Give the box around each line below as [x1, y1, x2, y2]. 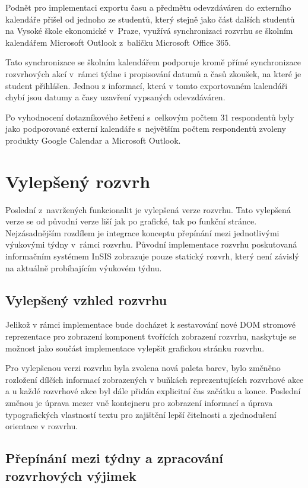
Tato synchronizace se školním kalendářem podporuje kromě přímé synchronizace [5, 56, 301, 68]
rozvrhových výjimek [5, 466, 136, 484]
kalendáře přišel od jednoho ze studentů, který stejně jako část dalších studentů [5, 12, 295, 25]
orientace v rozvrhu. [5, 420, 78, 432]
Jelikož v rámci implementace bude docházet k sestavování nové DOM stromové [5, 318, 296, 331]
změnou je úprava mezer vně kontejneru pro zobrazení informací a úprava [5, 396, 273, 408]
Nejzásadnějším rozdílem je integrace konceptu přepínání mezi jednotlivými [5, 226, 280, 239]
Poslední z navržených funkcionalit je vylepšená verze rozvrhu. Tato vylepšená [5, 203, 291, 216]
